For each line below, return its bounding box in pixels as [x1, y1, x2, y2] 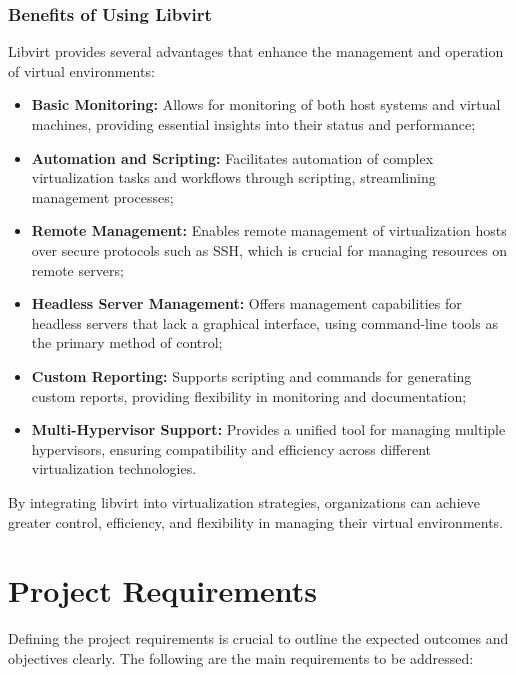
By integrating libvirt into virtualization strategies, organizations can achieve [8, 491, 480, 512]
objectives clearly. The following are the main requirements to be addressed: [8, 647, 474, 668]
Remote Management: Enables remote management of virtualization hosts [31, 220, 507, 241]
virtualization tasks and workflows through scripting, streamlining [31, 167, 436, 188]
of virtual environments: [8, 60, 155, 81]
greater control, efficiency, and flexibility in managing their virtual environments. [8, 511, 504, 532]
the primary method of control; [31, 332, 223, 353]
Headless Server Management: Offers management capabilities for [31, 293, 462, 314]
